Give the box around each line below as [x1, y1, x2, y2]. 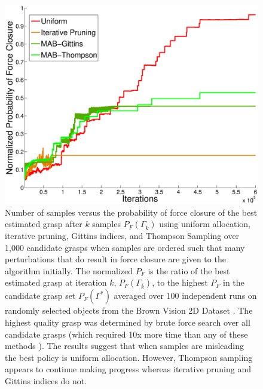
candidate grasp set [5, 289, 76, 302]
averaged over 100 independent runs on [114, 289, 257, 302]
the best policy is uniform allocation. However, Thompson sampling [5, 351, 253, 363]
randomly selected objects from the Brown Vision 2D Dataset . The [5, 304, 253, 317]
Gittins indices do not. [5, 375, 87, 387]
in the [223, 276, 244, 289]
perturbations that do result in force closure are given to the [5, 253, 226, 265]
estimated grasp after [5, 218, 82, 230]
